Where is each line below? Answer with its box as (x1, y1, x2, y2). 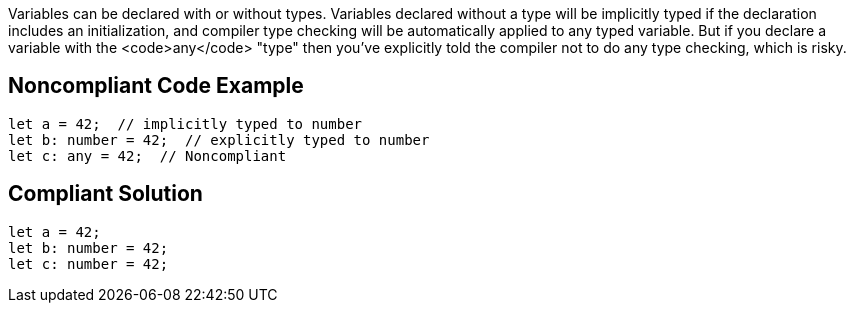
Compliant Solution (8, 181, 203, 207)
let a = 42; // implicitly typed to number (8, 115, 363, 132)
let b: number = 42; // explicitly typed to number (8, 131, 430, 148)
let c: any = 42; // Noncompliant (8, 147, 287, 164)
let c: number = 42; (8, 255, 169, 272)
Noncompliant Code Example (8, 73, 304, 99)
